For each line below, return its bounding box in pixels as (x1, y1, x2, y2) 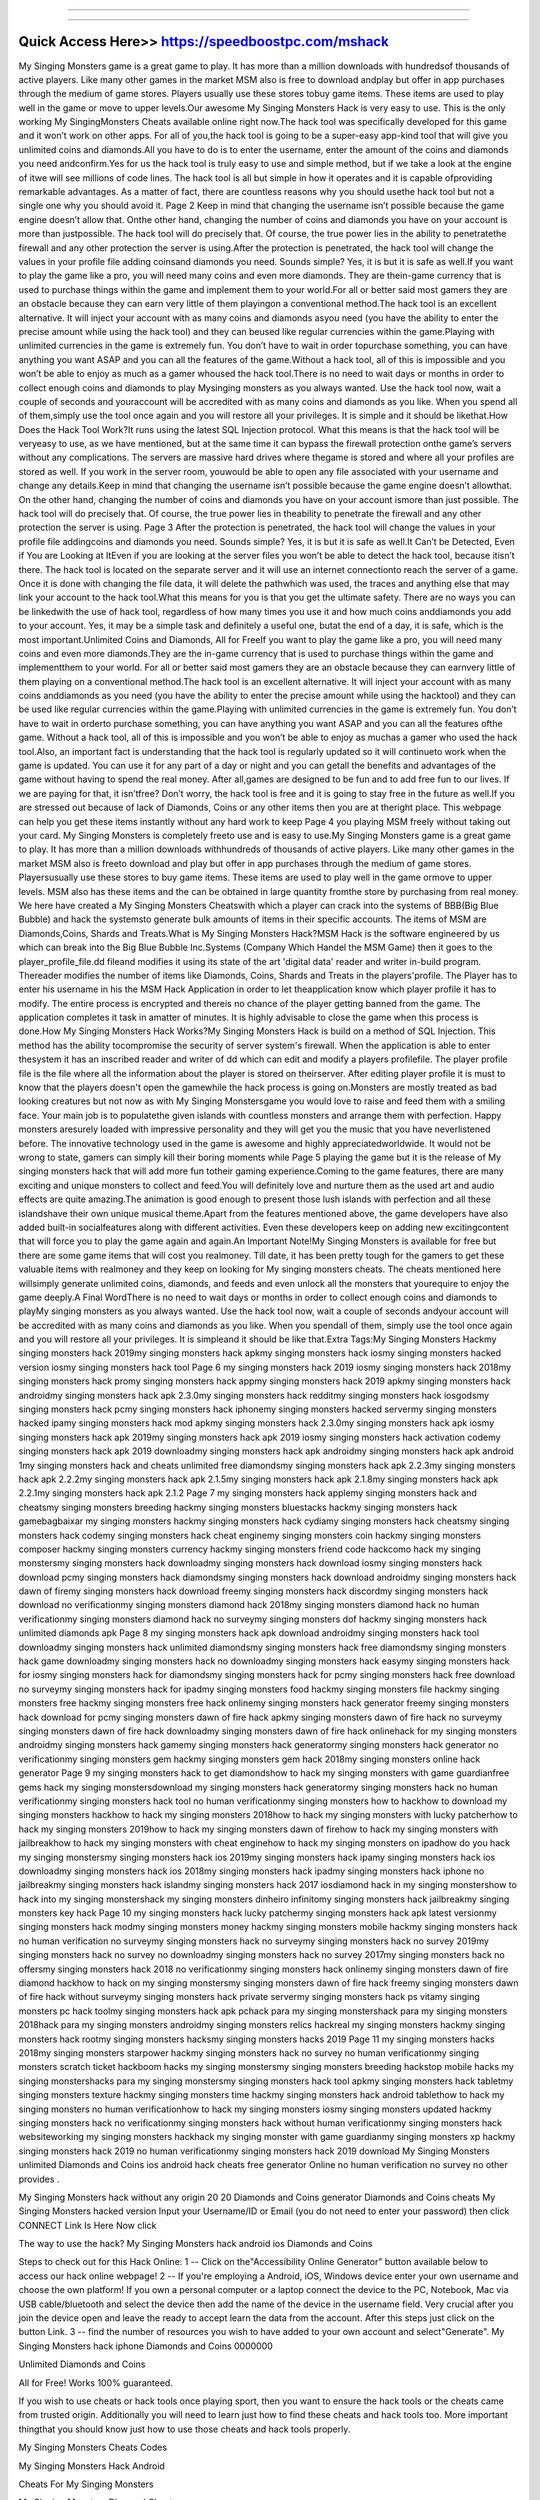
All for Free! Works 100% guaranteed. (18, 2376, 174, 2389)
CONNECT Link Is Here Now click (18, 2219, 157, 2231)
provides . (18, 2173, 60, 2185)
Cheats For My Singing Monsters (18, 2478, 154, 2490)
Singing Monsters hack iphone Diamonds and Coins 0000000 (18, 2340, 274, 2352)
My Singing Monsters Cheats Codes (18, 2441, 168, 2454)
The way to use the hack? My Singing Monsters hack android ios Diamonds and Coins (18, 2238, 374, 2250)
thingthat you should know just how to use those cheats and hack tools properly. (18, 2423, 351, 2435)
